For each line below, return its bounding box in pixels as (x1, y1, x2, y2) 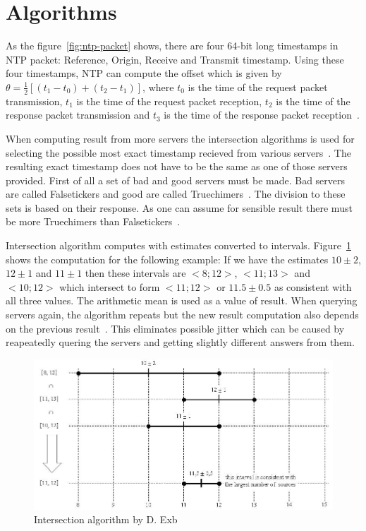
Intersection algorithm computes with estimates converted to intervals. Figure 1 (6, 238, 351, 253)
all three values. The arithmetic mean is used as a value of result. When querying (6, 293, 358, 308)
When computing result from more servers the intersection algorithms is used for (6, 131, 355, 145)
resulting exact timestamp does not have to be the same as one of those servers (6, 159, 348, 174)
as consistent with (274, 279, 352, 294)
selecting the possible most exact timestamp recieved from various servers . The (6, 145, 351, 160)
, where (142, 79, 174, 94)
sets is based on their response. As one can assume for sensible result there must (6, 200, 353, 215)
